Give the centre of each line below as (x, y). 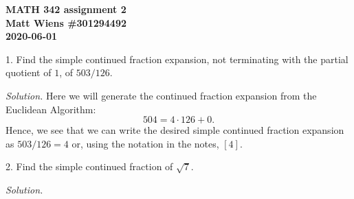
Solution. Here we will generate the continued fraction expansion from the (161, 95)
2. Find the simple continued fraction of (89, 166)
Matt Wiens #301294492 (66, 22)
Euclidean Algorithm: (51, 109)
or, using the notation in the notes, (145, 143)
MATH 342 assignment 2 (66, 9)
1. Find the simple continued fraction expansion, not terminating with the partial (177, 59)
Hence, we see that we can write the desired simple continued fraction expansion (175, 130)
